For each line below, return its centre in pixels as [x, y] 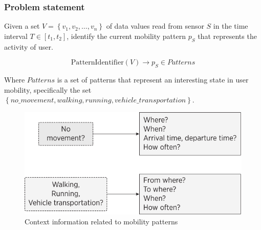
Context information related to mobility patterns [101, 222]
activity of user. [29, 46]
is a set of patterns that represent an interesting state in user [153, 79]
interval [16, 36]
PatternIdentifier [97, 63]
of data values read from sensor [155, 26]
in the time [231, 26]
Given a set [22, 26]
